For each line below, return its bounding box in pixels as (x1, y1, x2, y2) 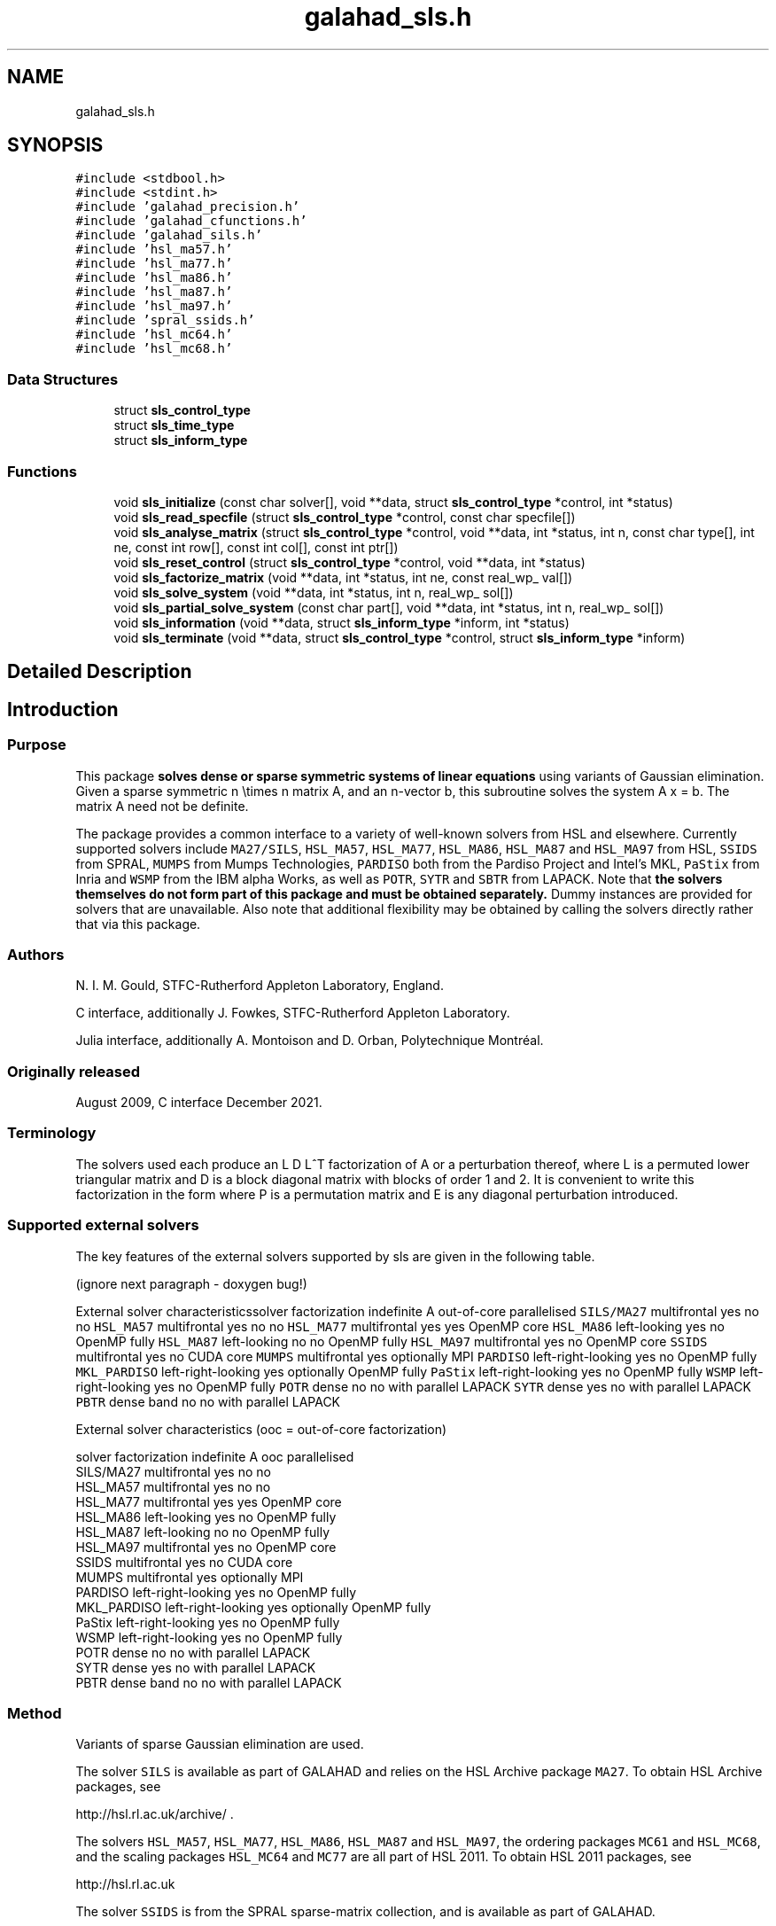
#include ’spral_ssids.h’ (75, 313, 255, 328)
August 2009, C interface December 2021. (75, 1095, 322, 1111)
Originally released (7, 1062, 141, 1080)
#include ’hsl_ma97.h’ (75, 299, 233, 314)
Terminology (7, 1124, 97, 1142)
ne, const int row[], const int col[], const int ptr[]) (113, 539, 399, 555)
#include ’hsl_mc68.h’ (75, 341, 233, 356)
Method (7, 1704, 62, 1722)
